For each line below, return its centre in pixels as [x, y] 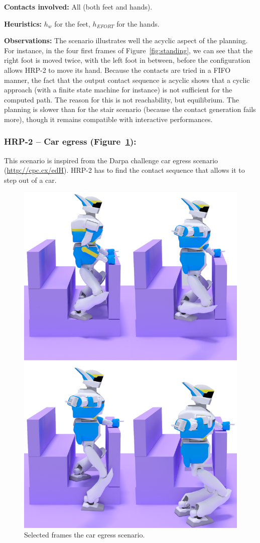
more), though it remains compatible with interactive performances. [108, 119]
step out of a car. [30, 180]
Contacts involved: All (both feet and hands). [78, 7]
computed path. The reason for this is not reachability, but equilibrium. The [121, 99]
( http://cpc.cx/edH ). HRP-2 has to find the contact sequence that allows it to [124, 170]
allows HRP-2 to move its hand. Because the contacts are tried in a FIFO [117, 70]
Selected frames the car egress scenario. [85, 535]
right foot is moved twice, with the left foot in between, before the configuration [127, 60]
